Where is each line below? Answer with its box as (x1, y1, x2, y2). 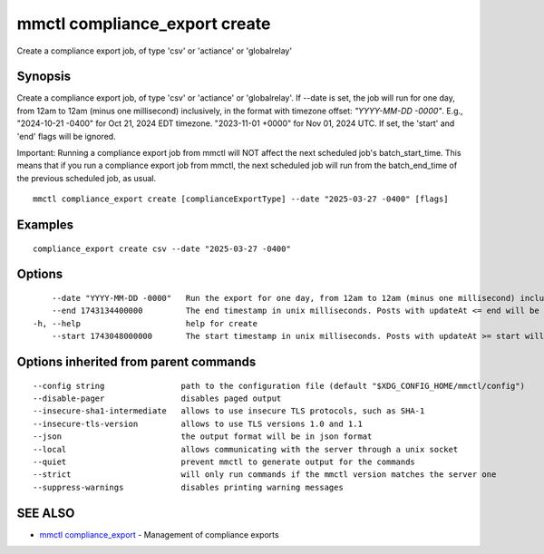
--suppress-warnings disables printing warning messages (33, 481, 344, 492)
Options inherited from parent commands (16, 354, 257, 369)
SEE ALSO (16, 505, 75, 520)
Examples (16, 218, 74, 232)
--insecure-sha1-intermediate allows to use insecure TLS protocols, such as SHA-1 (33, 406, 425, 416)
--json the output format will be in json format (33, 432, 373, 442)
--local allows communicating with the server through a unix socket (33, 444, 459, 454)
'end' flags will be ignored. (16, 131, 117, 141)
